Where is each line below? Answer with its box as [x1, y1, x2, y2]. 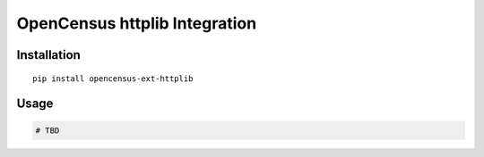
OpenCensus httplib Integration [16, 13, 257, 33]
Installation [16, 47, 81, 62]
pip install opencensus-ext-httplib [32, 73, 194, 84]
